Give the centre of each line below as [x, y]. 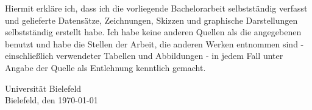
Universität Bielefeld [43, 88]
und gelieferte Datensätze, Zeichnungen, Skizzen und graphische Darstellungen [151, 20]
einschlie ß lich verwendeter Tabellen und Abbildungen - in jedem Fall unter [144, 56]
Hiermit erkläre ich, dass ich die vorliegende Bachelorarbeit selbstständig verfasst [156, 8]
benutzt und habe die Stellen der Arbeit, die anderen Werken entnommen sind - [154, 43]
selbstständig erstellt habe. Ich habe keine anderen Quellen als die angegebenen [153, 32]
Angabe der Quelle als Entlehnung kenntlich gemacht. [105, 67]
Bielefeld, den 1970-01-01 [51, 100]
